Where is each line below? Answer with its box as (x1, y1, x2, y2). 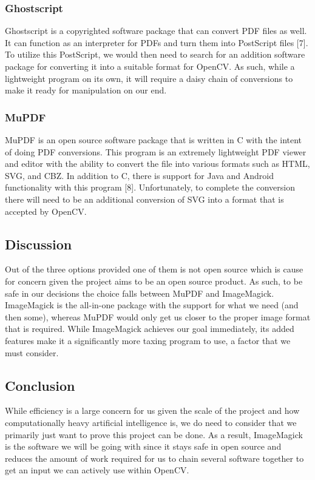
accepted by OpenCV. (5, 205, 87, 217)
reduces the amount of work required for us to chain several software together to (5, 451, 304, 464)
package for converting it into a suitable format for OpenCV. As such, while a (5, 60, 295, 72)
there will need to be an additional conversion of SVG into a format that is (5, 192, 284, 205)
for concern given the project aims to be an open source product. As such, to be (5, 274, 303, 287)
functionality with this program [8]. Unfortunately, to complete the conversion (5, 181, 295, 194)
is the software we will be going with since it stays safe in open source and (5, 440, 282, 453)
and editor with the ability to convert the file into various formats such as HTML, (5, 157, 310, 170)
